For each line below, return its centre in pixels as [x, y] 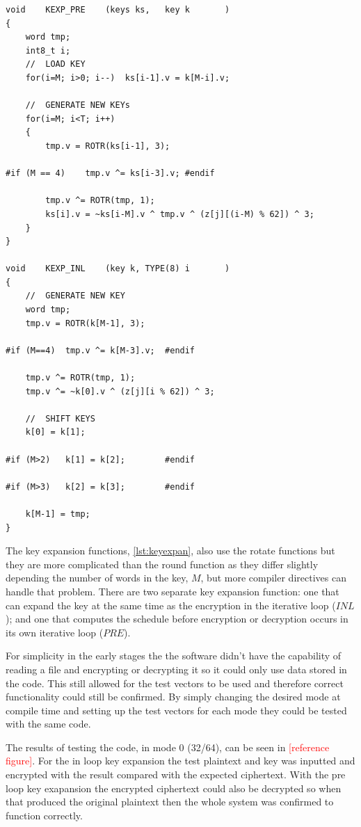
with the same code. [48, 724]
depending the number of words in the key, [97, 578]
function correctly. [44, 815]
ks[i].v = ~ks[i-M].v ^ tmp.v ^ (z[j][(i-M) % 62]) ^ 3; [180, 214]
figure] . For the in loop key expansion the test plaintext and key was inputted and [180, 761]
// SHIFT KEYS [60, 418]
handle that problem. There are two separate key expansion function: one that [173, 591]
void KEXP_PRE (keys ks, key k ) [118, 10]
